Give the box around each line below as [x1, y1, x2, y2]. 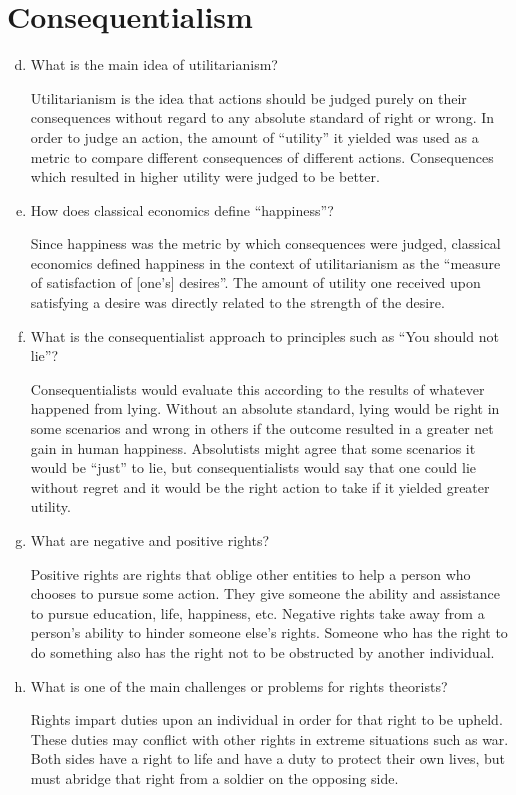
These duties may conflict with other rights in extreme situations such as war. [30, 728, 509, 749]
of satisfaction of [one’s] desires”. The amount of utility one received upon [30, 272, 481, 293]
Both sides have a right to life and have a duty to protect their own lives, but [30, 748, 505, 769]
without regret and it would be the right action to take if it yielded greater [30, 476, 490, 497]
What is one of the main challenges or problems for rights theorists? [30, 675, 448, 696]
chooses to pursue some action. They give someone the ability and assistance [30, 583, 500, 604]
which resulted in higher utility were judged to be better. [30, 166, 380, 187]
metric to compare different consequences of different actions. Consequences [30, 146, 494, 167]
